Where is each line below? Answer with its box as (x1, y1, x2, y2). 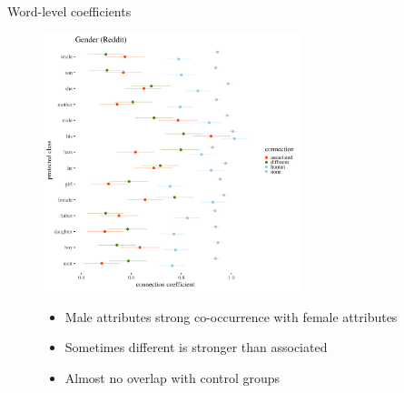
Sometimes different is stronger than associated (64, 338, 328, 357)
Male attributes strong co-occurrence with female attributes (64, 307, 398, 326)
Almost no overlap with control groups (64, 368, 281, 387)
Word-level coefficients (7, 2, 132, 20)
